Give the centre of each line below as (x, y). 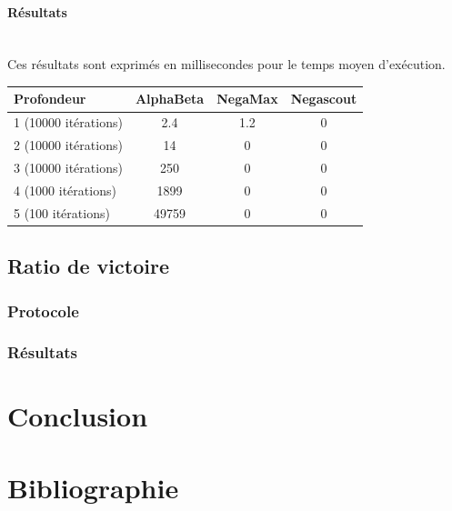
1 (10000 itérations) (68, 122)
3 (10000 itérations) (68, 168)
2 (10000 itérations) (68, 145)
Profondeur (50, 99)
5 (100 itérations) (62, 212)
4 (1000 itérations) (65, 190)
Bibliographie (93, 487)
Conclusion (78, 416)
